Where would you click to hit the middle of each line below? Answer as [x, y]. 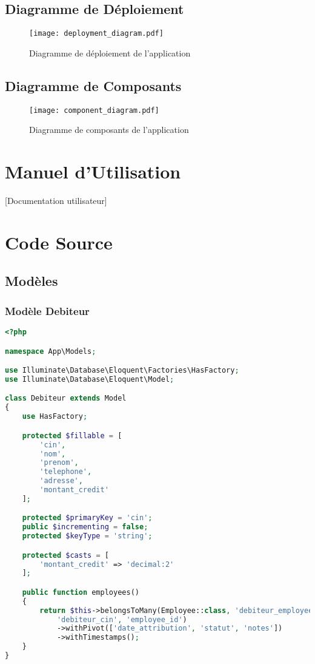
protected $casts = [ [65, 555]
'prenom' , [59, 463]
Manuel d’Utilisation [93, 171]
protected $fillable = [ [72, 435]
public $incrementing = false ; [85, 527]
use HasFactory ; [55, 417]
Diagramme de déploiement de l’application [110, 53]
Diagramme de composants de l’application [109, 130]
